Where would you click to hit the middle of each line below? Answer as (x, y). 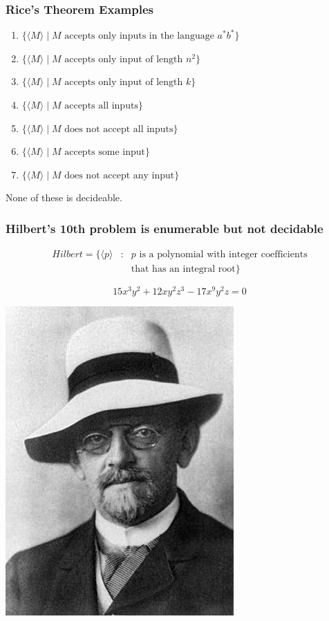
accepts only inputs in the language (139, 36)
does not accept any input (120, 175)
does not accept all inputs (119, 129)
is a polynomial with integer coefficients (223, 255)
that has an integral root (183, 269)
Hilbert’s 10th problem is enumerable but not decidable (164, 228)
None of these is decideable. (64, 197)
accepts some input (105, 152)
